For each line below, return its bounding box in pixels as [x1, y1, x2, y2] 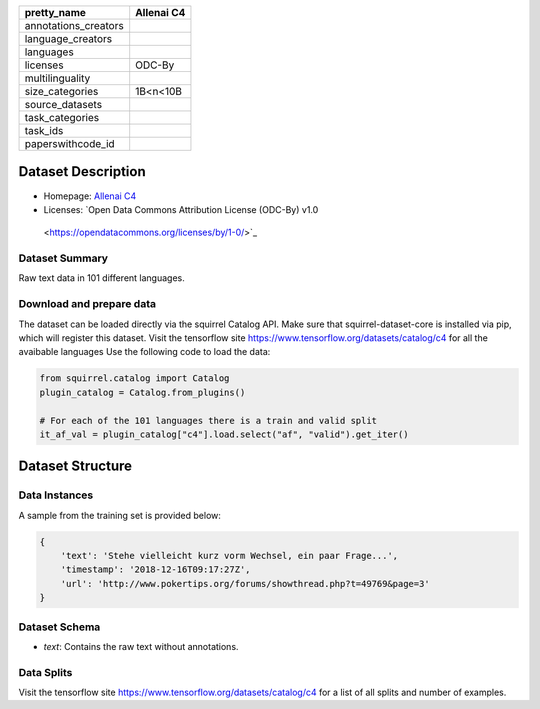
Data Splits [18, 665, 73, 679]
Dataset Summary [18, 251, 109, 265]
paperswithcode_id [24, 137, 115, 150]
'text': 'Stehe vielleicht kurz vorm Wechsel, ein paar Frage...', [60, 550, 399, 562]
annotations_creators [24, 19, 124, 32]
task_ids [24, 124, 64, 137]
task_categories [24, 111, 100, 124]
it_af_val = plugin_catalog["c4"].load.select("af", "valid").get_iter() [39, 428, 409, 440]
